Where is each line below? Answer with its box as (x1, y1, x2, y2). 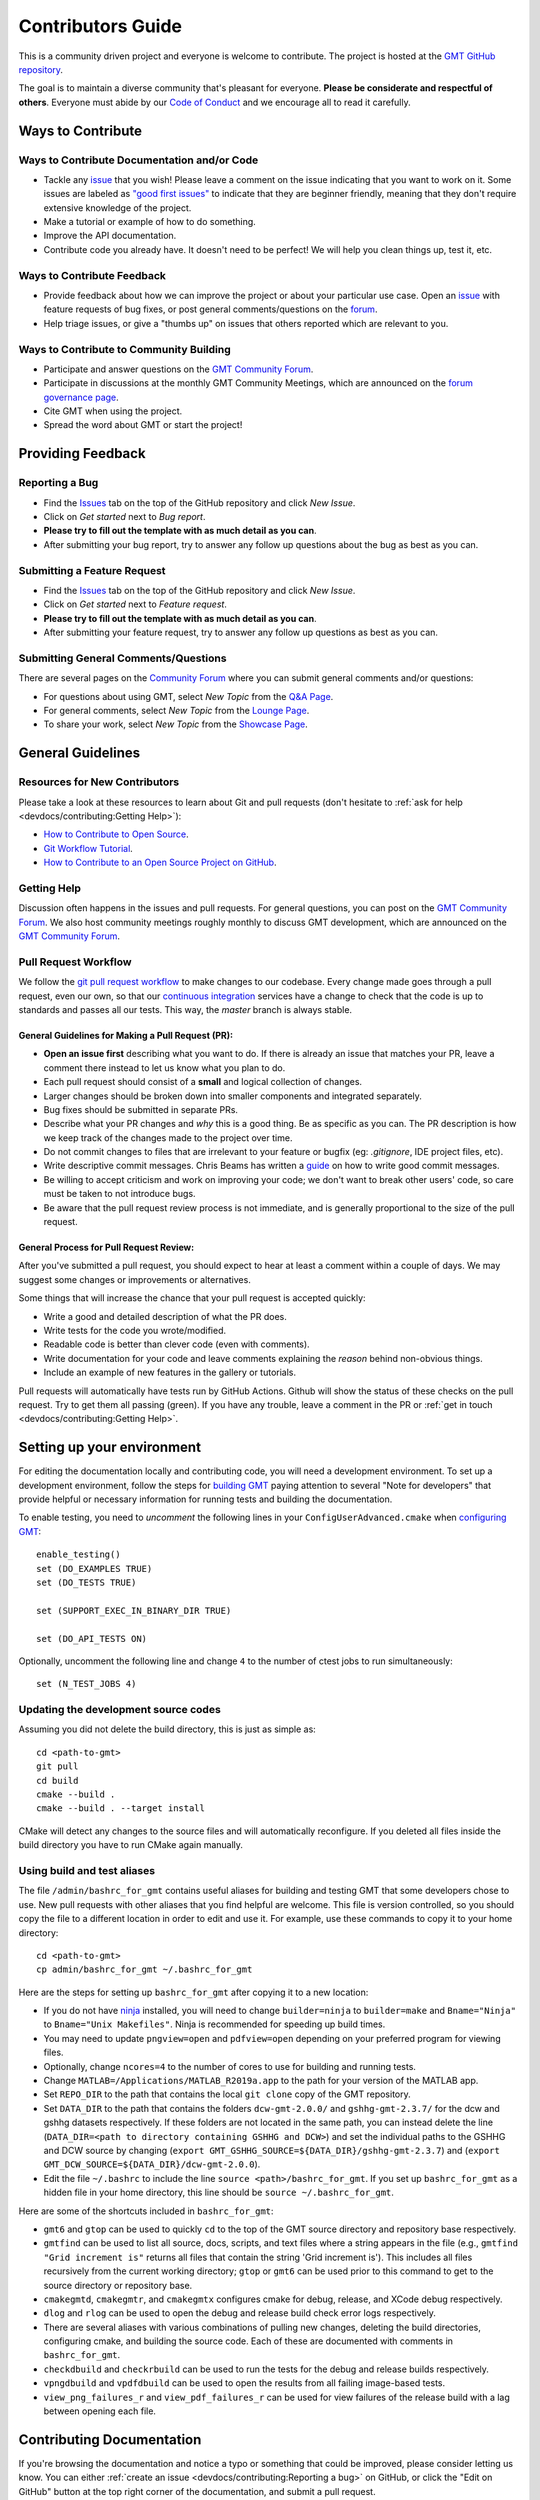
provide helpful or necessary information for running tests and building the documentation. (18, 1493, 393, 1505)
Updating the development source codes (18, 1703, 222, 1717)
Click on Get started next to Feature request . (43, 598, 227, 610)
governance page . (43, 391, 119, 403)
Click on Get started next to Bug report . (43, 511, 206, 522)
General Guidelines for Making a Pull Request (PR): (18, 1029, 234, 1041)
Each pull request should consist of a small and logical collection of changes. (43, 1076, 363, 1088)
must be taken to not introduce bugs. (43, 1188, 196, 1200)
